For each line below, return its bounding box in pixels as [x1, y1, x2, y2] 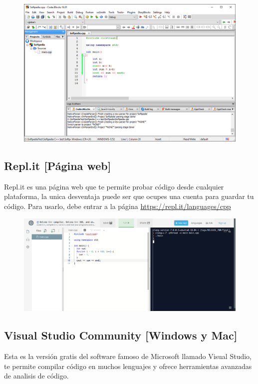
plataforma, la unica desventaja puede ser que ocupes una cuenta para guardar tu [4, 191, 254, 201]
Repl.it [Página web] [4, 157, 111, 173]
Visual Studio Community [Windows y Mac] [4, 327, 238, 343]
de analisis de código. [4, 370, 69, 381]
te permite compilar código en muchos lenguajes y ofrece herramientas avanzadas [4, 360, 252, 371]
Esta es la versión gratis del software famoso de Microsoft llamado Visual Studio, [4, 351, 252, 361]
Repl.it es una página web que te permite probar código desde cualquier [4, 181, 224, 191]
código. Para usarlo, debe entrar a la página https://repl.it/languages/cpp [4, 200, 231, 211]
